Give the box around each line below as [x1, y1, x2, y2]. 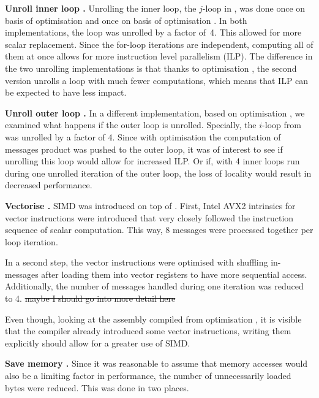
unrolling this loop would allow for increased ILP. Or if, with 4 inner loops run [5, 155, 300, 167]
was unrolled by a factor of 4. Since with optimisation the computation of [5, 130, 281, 143]
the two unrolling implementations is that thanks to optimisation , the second [5, 61, 297, 74]
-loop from [262, 118, 301, 131]
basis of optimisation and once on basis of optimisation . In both [5, 13, 247, 26]
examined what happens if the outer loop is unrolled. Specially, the [5, 118, 257, 131]
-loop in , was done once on [202, 2, 306, 14]
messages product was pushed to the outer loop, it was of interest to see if [5, 142, 283, 155]
